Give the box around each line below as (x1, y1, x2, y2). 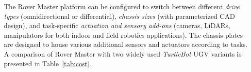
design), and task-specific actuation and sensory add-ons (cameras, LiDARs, (4, 20, 230, 30)
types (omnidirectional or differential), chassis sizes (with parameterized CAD (4, 11, 235, 21)
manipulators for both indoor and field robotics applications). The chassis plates (4, 29, 243, 40)
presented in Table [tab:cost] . (4, 58, 91, 68)
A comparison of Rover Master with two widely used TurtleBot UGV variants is (4, 48, 242, 58)
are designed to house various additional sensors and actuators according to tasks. (4, 39, 248, 49)
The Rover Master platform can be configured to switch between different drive (4, 1, 240, 11)
